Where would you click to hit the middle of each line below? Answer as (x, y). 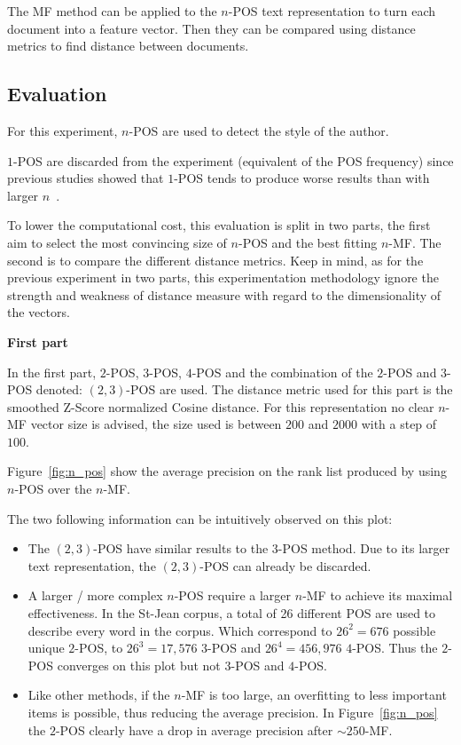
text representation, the (92, 565)
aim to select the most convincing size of (117, 242)
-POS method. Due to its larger (364, 548)
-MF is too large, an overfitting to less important (314, 695)
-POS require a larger (233, 595)
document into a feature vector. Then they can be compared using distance (211, 28)
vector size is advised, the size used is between (156, 424)
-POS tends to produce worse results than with (302, 178)
